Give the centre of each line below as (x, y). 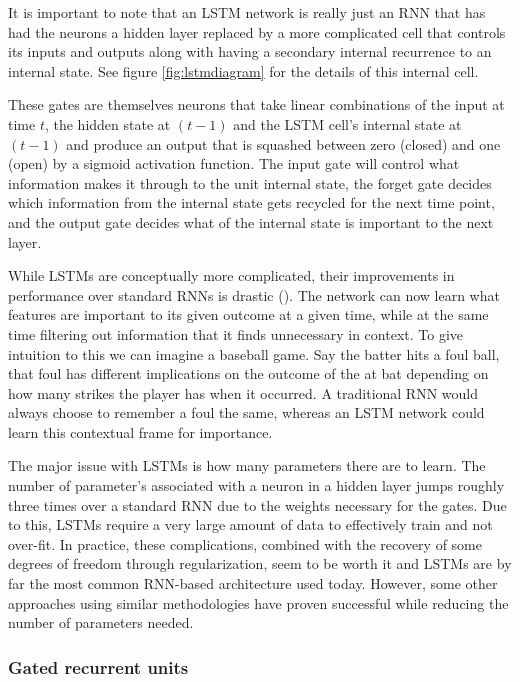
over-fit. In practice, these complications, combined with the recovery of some (245, 543)
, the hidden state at (107, 123)
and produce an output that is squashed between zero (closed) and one (283, 143)
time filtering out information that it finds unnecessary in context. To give (235, 333)
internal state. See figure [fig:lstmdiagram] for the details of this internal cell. (243, 70)
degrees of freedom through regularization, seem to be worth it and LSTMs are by (260, 563)
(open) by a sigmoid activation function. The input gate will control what (234, 163)
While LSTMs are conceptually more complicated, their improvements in (231, 275)
